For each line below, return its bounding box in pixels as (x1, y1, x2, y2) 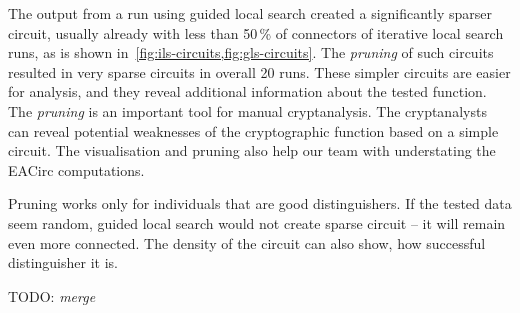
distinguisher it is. (8, 252, 118, 273)
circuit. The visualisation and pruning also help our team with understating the (8, 140, 496, 161)
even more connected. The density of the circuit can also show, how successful (8, 232, 486, 253)
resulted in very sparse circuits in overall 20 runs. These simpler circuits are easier (8, 61, 511, 82)
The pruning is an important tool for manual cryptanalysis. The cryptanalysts (8, 100, 487, 121)
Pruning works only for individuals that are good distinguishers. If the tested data (8, 193, 512, 214)
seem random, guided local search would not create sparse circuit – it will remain (8, 212, 506, 233)
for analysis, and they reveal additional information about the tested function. (8, 81, 487, 102)
